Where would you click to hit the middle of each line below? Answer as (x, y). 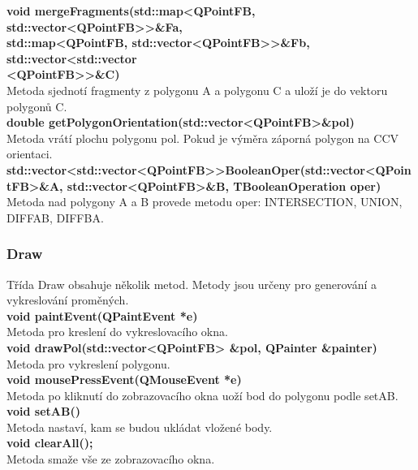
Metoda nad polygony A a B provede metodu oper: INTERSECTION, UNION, (205, 202)
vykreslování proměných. (68, 300)
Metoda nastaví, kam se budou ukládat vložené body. (140, 427)
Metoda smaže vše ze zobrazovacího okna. (111, 459)
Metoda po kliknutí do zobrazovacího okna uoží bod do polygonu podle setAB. (203, 395)
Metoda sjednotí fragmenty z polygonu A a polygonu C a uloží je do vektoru (197, 90)
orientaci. (30, 154)
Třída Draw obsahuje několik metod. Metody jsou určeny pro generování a (192, 284)
